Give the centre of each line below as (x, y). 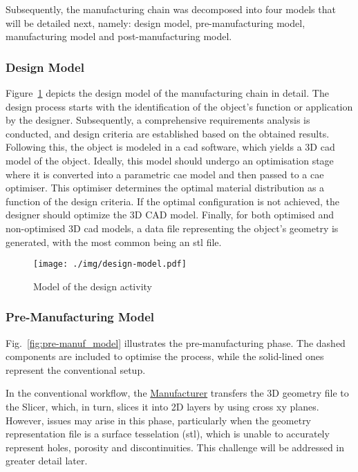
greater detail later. (47, 461)
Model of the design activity (93, 286)
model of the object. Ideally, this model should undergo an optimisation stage (170, 160)
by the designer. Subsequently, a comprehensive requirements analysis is (158, 120)
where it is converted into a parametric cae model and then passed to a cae (165, 174)
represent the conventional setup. (76, 369)
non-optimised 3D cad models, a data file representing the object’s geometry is (172, 228)
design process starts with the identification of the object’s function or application (179, 106)
